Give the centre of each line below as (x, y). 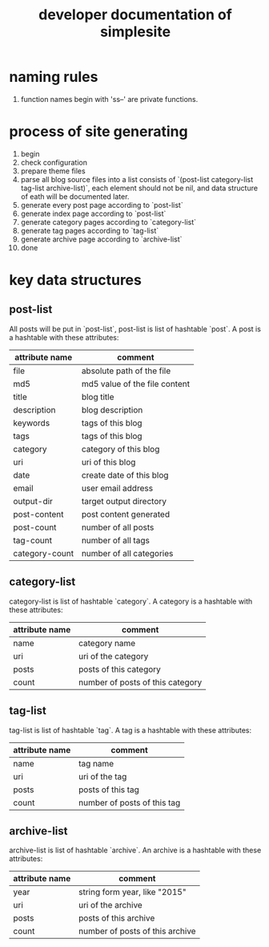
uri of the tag (102, 776)
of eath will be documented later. (75, 196)
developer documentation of (135, 15)
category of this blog (120, 449)
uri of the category (113, 656)
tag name (96, 763)
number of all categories (127, 553)
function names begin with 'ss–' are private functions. (109, 99)
